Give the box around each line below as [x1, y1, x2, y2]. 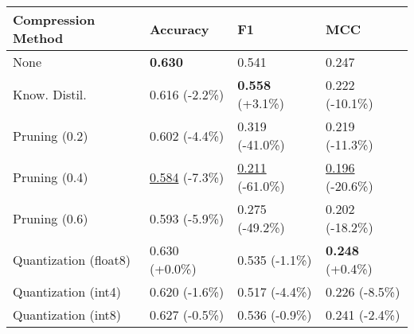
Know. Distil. [13, 84, 87, 103]
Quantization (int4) [13, 282, 122, 301]
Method [13, 29, 64, 47]
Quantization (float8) [13, 250, 131, 269]
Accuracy [149, 19, 209, 38]
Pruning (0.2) [13, 126, 88, 145]
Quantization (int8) [13, 305, 122, 324]
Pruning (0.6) [13, 208, 88, 227]
